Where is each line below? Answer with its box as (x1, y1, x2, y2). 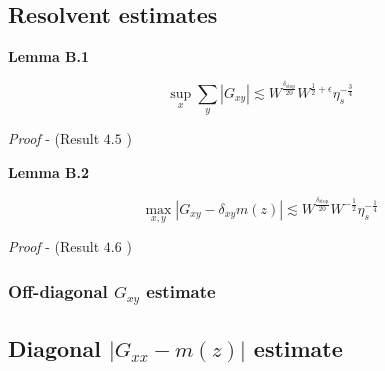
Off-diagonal (8, 278, 108, 303)
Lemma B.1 (8, 46, 90, 67)
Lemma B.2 (8, 162, 90, 183)
